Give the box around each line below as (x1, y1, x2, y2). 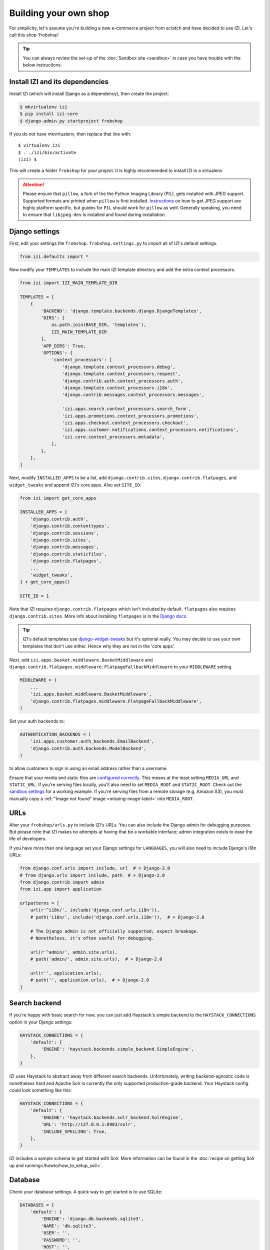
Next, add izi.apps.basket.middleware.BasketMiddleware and (9, 657, 153, 663)
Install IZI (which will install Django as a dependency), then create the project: (9, 90, 169, 97)
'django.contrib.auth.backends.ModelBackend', (30, 745, 147, 751)
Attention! (22, 181, 44, 187)
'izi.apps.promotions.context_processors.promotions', (61, 413, 199, 418)
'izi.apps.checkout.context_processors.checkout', (61, 420, 189, 425)
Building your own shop (9, 7, 109, 18)
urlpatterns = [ (19, 900, 60, 906)
